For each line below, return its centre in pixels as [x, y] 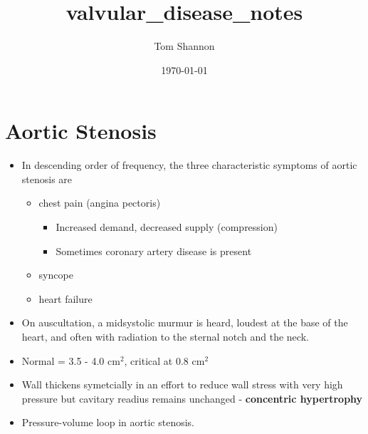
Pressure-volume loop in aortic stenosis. [108, 422]
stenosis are [47, 179]
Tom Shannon [184, 46]
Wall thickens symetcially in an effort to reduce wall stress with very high [182, 384]
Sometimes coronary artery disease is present [154, 250]
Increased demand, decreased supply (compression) [167, 227]
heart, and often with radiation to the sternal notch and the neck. [165, 336]
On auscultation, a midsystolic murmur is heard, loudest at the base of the [185, 322]
